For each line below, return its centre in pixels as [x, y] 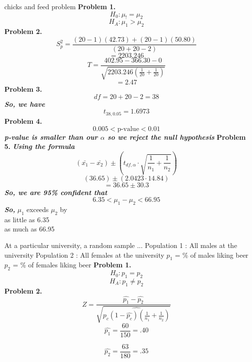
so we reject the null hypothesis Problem [177, 137]
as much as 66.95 [30, 229]
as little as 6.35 [27, 219]
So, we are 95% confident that [56, 192]
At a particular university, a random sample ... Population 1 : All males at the [121, 245]
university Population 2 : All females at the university [84, 255]
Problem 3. [23, 89]
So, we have [25, 104]
